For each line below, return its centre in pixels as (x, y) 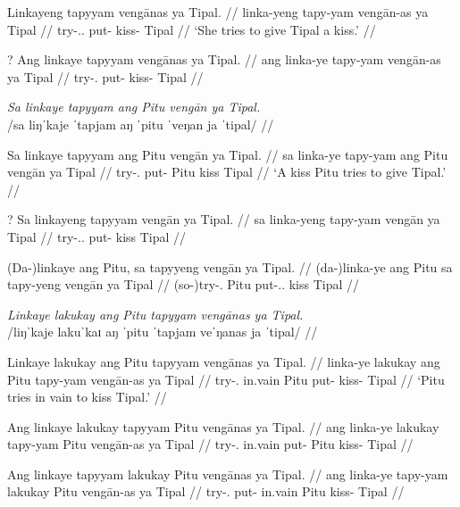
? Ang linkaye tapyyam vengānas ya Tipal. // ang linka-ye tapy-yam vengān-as (224, 59)
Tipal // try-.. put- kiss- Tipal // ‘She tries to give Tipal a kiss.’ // (192, 29)
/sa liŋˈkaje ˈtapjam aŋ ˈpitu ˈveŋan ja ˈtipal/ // (141, 124)
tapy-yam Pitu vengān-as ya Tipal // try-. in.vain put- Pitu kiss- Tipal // (210, 444)
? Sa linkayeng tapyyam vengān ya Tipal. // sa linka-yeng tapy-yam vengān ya (224, 219)
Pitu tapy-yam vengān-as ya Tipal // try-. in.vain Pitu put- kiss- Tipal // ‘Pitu (226, 379)
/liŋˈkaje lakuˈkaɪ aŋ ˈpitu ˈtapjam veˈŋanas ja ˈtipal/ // (163, 332)
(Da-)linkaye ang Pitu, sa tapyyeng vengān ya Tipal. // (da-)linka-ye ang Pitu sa (230, 266)
